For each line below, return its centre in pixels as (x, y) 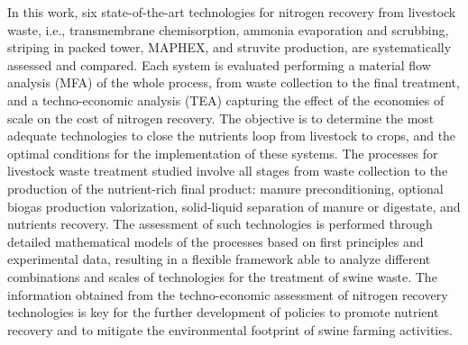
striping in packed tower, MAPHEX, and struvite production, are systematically (229, 47)
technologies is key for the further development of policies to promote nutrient (223, 312)
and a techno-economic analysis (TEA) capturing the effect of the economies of (226, 100)
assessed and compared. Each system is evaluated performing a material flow (219, 64)
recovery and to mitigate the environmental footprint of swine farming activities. (230, 329)
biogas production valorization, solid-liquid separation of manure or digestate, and (234, 206)
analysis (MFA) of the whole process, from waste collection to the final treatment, (234, 82)
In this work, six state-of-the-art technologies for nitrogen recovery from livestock (232, 12)
